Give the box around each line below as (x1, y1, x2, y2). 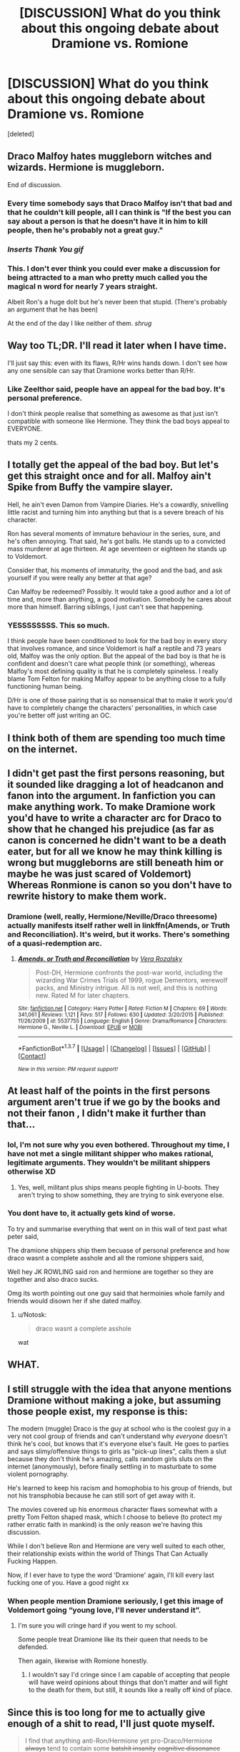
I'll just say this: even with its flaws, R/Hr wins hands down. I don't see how (7, 359, 228, 367)
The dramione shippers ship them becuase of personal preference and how (7, 1245, 230, 1255)
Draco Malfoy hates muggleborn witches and (7, 150, 212, 162)
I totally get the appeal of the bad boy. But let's (7, 459, 219, 471)
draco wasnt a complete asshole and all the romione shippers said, (7, 1253, 204, 1262)
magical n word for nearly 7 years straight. (7, 281, 159, 291)
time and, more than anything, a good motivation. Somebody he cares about (7, 594, 232, 603)
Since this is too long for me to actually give (7, 1706, 206, 1718)
